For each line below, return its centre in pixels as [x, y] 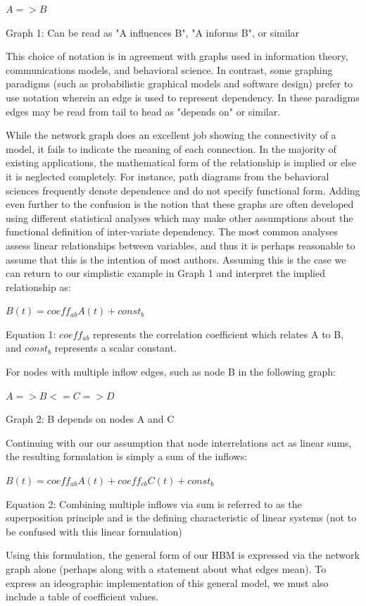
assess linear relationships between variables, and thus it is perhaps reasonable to [181, 245]
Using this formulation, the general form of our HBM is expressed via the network [183, 555]
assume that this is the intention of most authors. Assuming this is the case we [176, 259]
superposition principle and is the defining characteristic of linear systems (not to [181, 518]
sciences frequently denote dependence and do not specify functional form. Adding [183, 190]
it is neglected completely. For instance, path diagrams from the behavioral [168, 176]
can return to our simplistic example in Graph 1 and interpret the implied [165, 273]
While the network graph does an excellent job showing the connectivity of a [171, 135]
